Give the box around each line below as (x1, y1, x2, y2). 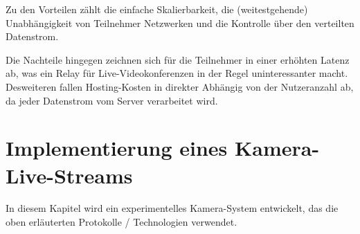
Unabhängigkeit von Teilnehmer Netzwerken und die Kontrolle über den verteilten (6, 15, 354, 30)
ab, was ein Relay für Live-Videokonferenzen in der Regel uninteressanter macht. (6, 66, 348, 80)
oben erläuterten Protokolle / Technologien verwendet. (6, 215, 237, 229)
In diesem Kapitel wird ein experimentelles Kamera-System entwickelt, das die (6, 201, 339, 215)
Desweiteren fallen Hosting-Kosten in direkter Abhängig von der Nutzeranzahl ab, (6, 79, 354, 93)
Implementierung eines (6, 134, 228, 162)
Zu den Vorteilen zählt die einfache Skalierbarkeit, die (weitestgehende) (6, 2, 308, 16)
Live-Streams (6, 161, 133, 189)
